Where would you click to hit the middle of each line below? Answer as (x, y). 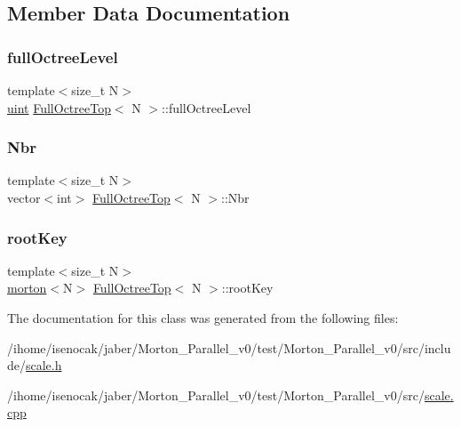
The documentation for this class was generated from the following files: (203, 318)
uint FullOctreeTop (59, 107)
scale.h (44, 365)
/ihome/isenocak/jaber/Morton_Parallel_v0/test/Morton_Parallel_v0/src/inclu (229, 347)
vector (24, 197)
